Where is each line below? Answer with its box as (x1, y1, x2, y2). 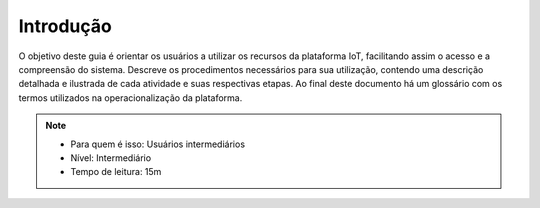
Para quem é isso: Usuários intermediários (70, 138, 245, 150)
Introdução (18, 15, 112, 37)
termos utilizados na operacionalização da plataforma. (18, 91, 243, 104)
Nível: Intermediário (70, 151, 152, 164)
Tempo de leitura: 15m (70, 166, 162, 178)
